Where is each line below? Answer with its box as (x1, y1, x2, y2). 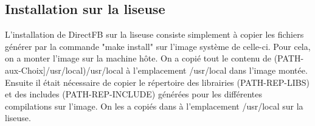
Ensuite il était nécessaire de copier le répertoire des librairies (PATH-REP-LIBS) (5, 75, 310, 88)
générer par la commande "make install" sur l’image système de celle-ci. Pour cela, (5, 40, 311, 52)
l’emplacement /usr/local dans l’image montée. (133, 63, 308, 76)
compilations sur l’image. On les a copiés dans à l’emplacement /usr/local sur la (5, 99, 303, 112)
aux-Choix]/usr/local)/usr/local (5, 63, 123, 76)
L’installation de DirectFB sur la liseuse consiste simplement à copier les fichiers (5, 28, 304, 41)
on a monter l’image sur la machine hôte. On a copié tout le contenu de (5, 52, 272, 65)
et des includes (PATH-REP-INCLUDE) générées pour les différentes (5, 88, 262, 100)
